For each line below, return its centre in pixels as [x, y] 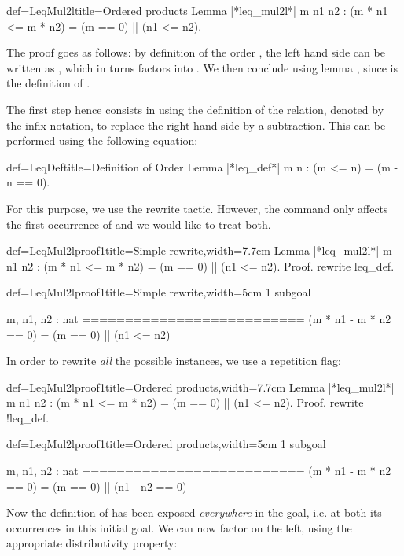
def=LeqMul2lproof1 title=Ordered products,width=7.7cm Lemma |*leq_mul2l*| [200, 387]
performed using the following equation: [102, 140]
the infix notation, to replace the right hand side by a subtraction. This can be [196, 125]
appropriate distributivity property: [92, 543]
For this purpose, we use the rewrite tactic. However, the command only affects [197, 208]
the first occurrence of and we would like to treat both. [139, 224]
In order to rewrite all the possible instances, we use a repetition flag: [174, 361]
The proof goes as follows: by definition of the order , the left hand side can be [196, 52]
